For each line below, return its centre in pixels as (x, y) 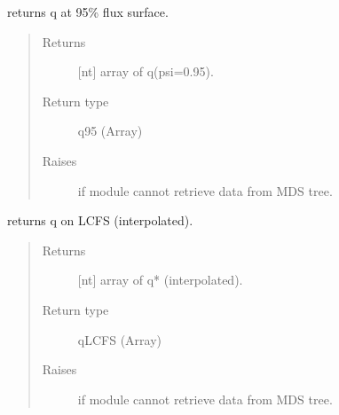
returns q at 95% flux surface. (88, 12)
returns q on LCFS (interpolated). (100, 220)
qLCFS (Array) (120, 339)
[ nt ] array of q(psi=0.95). (146, 71)
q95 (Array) (110, 131)
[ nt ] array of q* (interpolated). (160, 280)
